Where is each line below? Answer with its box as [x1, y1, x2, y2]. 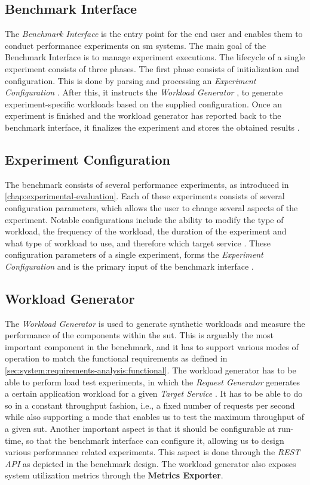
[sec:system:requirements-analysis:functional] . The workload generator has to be [5, 364, 296, 376]
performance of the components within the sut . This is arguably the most [5, 329, 274, 341]
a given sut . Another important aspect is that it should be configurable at [5, 422, 275, 435]
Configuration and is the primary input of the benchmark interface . [5, 260, 254, 272]
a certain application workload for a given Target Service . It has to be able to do [5, 387, 303, 400]
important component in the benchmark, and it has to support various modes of [5, 340, 299, 353]
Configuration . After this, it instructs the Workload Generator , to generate [5, 86, 283, 98]
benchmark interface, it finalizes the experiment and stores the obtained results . [5, 121, 300, 133]
